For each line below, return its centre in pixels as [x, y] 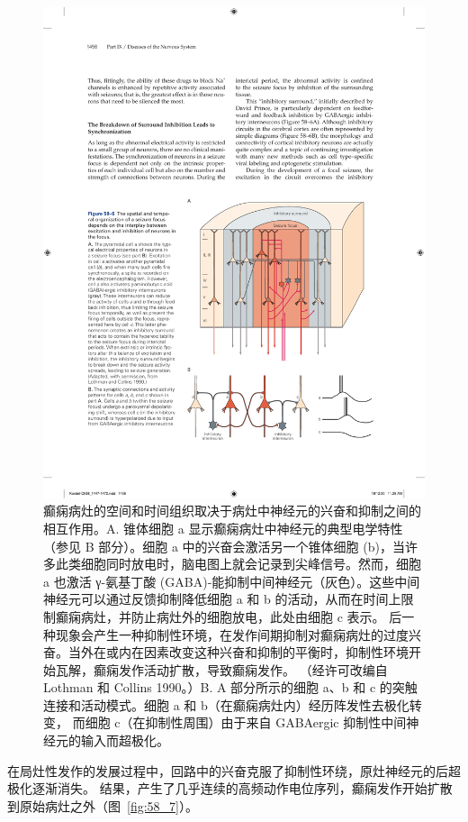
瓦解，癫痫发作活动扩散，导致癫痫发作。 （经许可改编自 [221, 669]
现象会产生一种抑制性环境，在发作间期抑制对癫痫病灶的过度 [232, 634]
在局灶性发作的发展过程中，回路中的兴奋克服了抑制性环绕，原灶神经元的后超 [234, 770]
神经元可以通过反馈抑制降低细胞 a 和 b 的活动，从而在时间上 [222, 599]
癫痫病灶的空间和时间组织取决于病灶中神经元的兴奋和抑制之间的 [232, 511]
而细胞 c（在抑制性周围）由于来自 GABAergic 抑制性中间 [239, 722]
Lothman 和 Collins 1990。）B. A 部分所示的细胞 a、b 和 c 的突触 [230, 687]
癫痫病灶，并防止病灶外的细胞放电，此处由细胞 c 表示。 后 [229, 616]
